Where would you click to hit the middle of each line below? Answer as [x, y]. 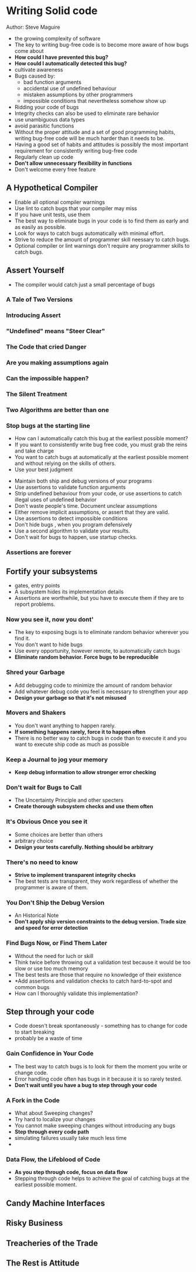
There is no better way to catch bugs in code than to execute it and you [101, 738]
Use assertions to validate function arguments [70, 487]
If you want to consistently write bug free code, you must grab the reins [101, 445]
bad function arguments [52, 82]
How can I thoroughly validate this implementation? [76, 993]
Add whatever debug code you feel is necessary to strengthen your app [101, 691]
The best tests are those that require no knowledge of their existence [98, 974]
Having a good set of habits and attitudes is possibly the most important [101, 144]
